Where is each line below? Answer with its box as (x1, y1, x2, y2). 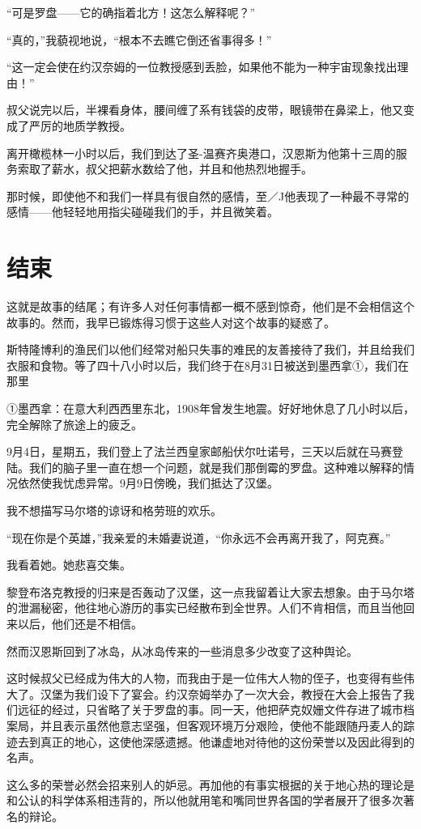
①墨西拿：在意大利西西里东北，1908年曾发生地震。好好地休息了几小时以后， (6, 400, 415, 417)
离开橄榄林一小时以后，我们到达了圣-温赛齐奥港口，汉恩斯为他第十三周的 (6, 144, 396, 161)
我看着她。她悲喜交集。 (6, 556, 131, 573)
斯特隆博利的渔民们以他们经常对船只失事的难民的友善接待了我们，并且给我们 (6, 341, 415, 358)
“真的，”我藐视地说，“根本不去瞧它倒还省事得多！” (6, 31, 272, 48)
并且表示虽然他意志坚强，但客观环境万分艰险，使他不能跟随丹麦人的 (40, 716, 403, 733)
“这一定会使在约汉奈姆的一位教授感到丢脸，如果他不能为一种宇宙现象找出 (6, 58, 398, 75)
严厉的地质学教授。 (28, 117, 131, 134)
